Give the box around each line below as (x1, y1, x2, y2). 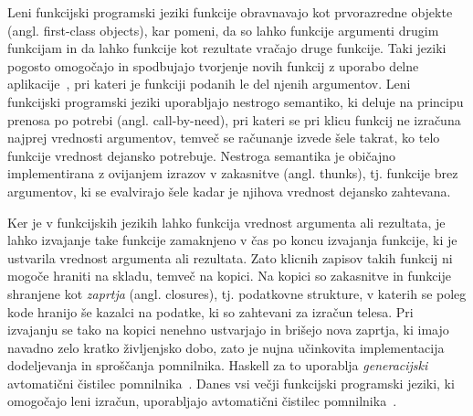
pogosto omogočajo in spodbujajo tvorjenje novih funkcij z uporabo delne (7, 56, 419, 75)
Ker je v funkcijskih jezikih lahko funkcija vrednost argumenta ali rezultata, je (7, 212, 446, 231)
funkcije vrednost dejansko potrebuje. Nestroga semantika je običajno (7, 145, 396, 165)
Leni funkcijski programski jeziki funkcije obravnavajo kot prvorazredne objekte (7, 3, 453, 21)
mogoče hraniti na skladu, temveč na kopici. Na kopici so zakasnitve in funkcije (7, 266, 451, 285)
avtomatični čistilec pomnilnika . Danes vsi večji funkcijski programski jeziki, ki (7, 373, 455, 392)
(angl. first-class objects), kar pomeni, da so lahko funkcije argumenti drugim (7, 20, 439, 39)
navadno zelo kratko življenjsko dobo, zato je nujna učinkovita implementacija (7, 337, 445, 357)
